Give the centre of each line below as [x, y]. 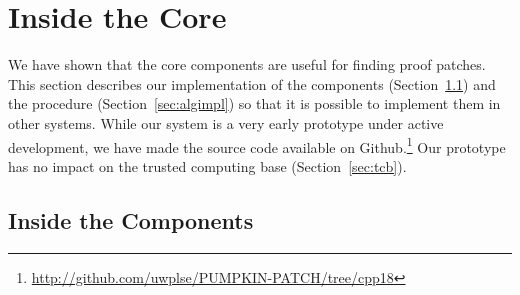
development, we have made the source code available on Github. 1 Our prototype [257, 145]
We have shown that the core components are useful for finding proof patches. [247, 64]
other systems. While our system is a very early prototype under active [226, 122]
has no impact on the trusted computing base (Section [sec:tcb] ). [207, 165]
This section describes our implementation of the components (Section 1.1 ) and [252, 83]
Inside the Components [131, 219]
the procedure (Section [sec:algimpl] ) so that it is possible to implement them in [254, 103]
